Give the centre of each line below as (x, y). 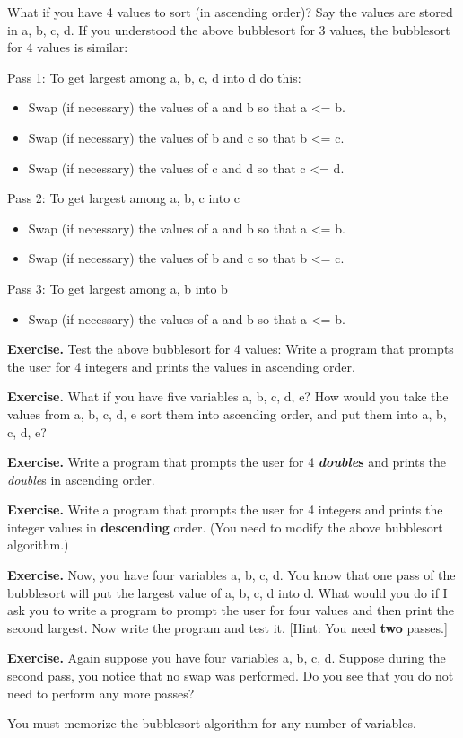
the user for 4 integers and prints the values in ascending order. (181, 366)
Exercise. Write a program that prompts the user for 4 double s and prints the (227, 462)
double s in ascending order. (81, 479)
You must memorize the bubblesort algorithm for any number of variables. (212, 723)
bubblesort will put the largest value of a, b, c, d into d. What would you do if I (227, 592)
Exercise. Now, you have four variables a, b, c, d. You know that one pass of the (231, 575)
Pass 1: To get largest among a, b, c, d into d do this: (154, 77)
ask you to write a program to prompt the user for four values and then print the (231, 610)
